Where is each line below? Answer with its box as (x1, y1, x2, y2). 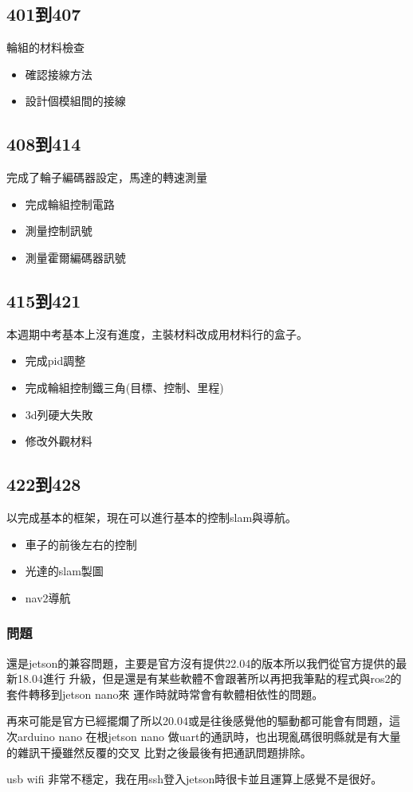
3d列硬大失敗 (25, 406, 93, 422)
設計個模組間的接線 (25, 92, 126, 109)
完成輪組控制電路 (25, 195, 115, 212)
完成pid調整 (25, 352, 86, 369)
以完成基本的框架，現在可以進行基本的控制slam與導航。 (6, 508, 297, 525)
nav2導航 (25, 589, 71, 606)
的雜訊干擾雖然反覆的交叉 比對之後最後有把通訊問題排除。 (6, 743, 312, 760)
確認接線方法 (25, 65, 92, 82)
